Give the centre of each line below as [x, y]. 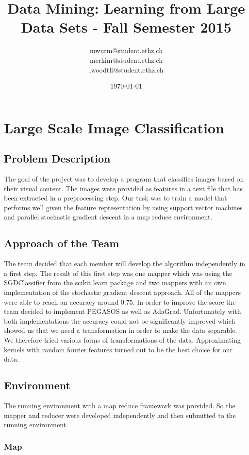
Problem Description [57, 158]
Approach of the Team [62, 243]
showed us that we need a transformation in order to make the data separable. [121, 330]
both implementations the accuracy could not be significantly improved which [120, 320]
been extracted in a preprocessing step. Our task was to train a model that [116, 198]
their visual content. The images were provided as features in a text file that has [124, 188]
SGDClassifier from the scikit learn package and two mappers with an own [115, 282]
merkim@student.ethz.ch [126, 60]
